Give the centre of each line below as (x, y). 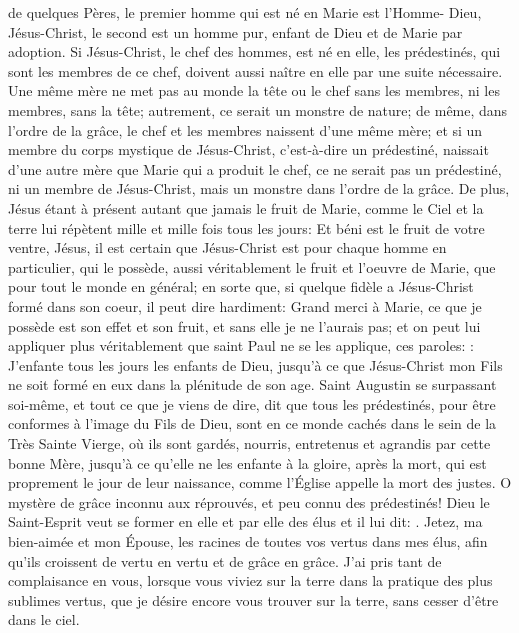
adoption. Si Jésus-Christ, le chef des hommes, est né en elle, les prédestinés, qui (254, 51)
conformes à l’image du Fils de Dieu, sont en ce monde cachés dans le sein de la (252, 423)
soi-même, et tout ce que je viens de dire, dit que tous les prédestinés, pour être (252, 403)
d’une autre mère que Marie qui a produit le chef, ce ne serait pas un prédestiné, (255, 168)
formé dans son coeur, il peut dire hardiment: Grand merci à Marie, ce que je (245, 305)
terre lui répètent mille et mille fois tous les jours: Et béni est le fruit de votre (246, 227)
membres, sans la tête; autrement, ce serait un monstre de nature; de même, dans (258, 109)
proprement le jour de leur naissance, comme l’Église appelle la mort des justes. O (260, 482)
